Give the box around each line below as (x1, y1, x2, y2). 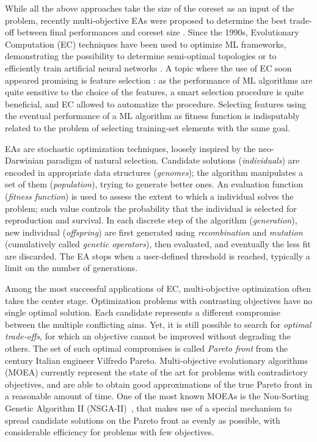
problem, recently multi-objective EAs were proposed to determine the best (5, 13, 287, 26)
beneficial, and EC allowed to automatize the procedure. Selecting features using (5, 97, 307, 110)
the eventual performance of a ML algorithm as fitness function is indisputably (5, 109, 300, 122)
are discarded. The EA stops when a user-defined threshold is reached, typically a (5, 249, 310, 262)
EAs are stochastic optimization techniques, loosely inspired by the (5, 142, 256, 154)
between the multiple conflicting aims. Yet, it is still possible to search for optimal (5, 317, 312, 330)
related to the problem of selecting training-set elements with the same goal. (5, 121, 291, 134)
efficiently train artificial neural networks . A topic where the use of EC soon (5, 61, 292, 74)
